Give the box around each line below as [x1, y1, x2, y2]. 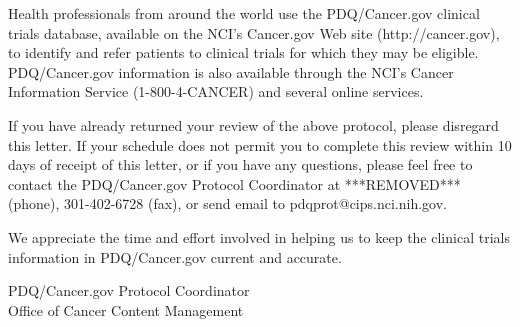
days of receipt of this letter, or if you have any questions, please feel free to [8, 154, 473, 175]
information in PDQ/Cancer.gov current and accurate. [8, 246, 342, 267]
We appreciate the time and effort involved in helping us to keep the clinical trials [8, 226, 510, 247]
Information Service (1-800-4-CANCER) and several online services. [8, 81, 424, 102]
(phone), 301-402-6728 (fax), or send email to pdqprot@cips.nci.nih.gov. [8, 193, 447, 214]
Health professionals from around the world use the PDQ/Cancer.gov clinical [8, 3, 480, 23]
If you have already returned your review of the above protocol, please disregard [8, 114, 499, 135]
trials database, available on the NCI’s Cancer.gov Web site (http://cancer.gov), [8, 22, 500, 43]
